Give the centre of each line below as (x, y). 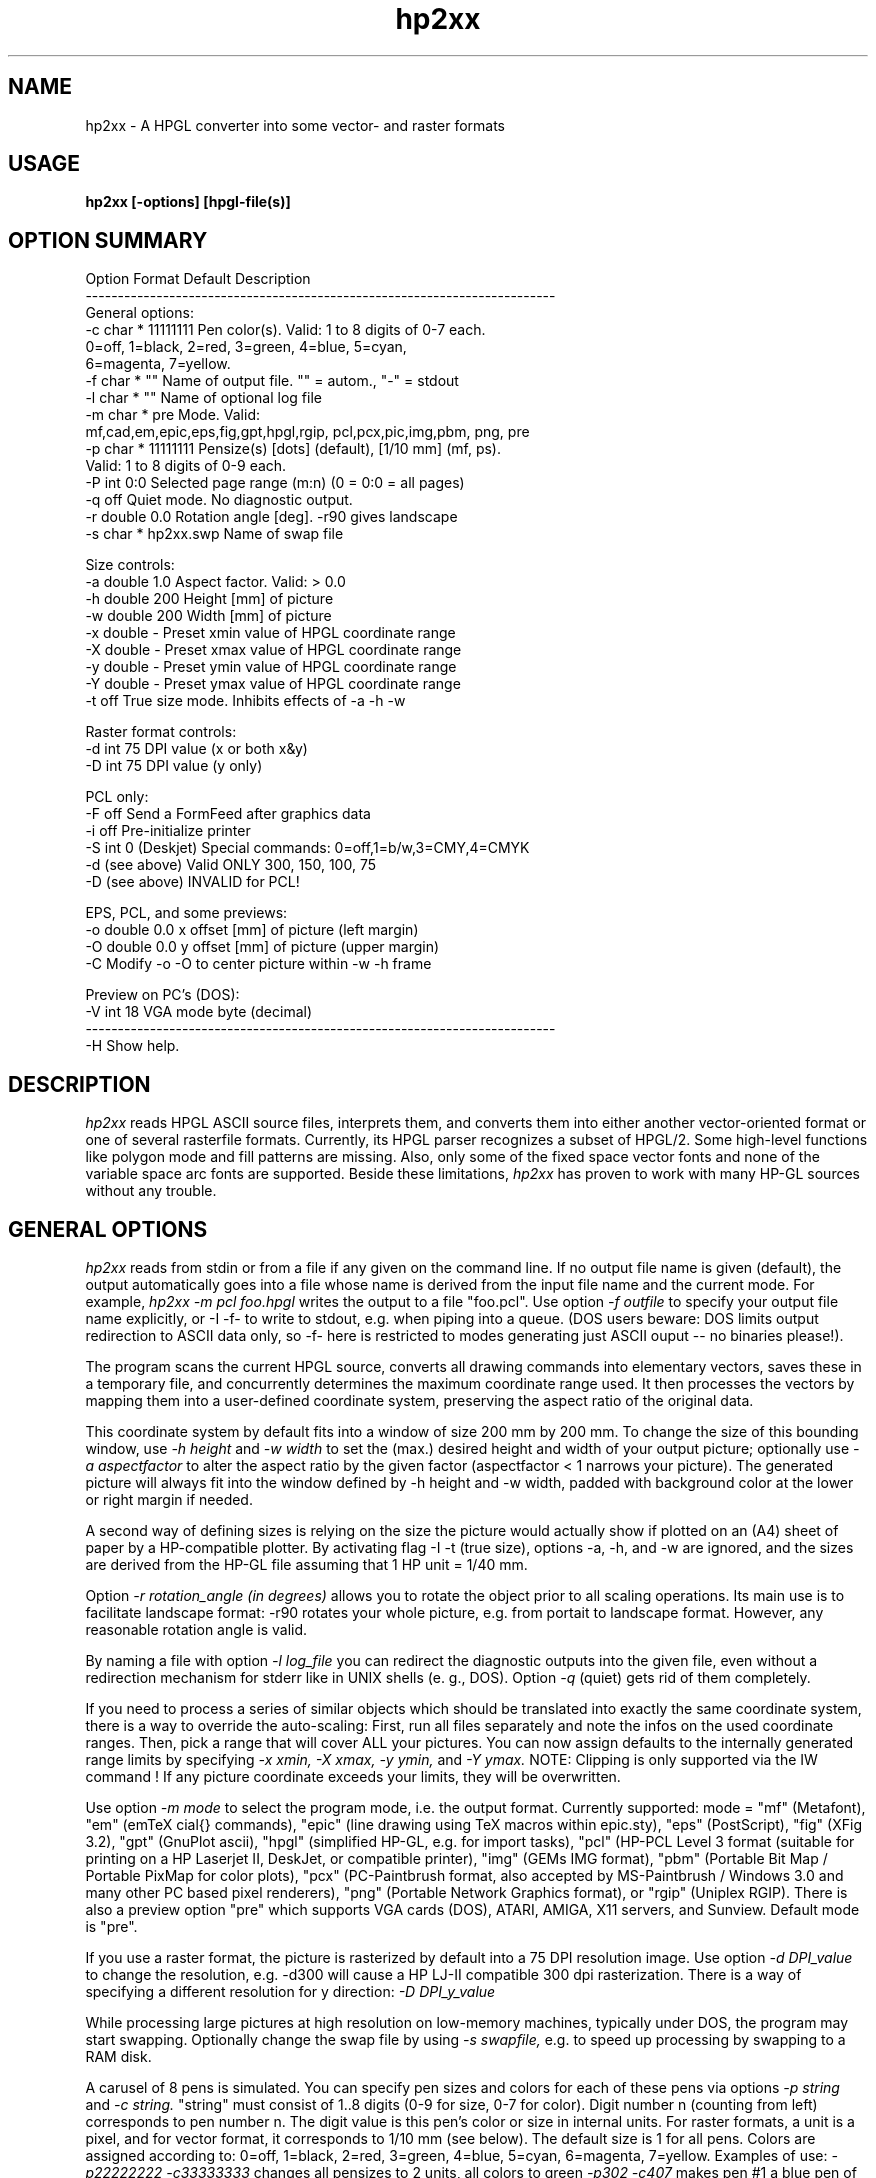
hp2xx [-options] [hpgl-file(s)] (188, 202)
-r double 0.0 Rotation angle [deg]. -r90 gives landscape (271, 517)
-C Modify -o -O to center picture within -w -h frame (258, 964)
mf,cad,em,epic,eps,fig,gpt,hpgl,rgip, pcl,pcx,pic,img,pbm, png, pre (307, 432)
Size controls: (130, 565)
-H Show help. (132, 1046)
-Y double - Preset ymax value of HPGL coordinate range (273, 684)
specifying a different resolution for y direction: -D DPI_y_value (290, 1991)
